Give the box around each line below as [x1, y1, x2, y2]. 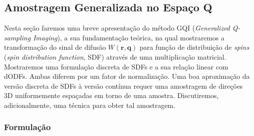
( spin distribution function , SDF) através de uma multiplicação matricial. [4, 51, 226, 62]
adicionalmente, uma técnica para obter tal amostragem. [4, 100, 175, 110]
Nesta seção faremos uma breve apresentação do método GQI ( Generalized [4, 23, 230, 33]
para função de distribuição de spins [140, 42, 250, 52]
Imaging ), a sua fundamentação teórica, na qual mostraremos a [33, 32, 225, 42]
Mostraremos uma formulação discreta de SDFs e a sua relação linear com [4, 61, 228, 71]
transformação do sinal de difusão [4, 42, 106, 52]
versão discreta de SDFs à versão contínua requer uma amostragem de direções [4, 80, 243, 91]
